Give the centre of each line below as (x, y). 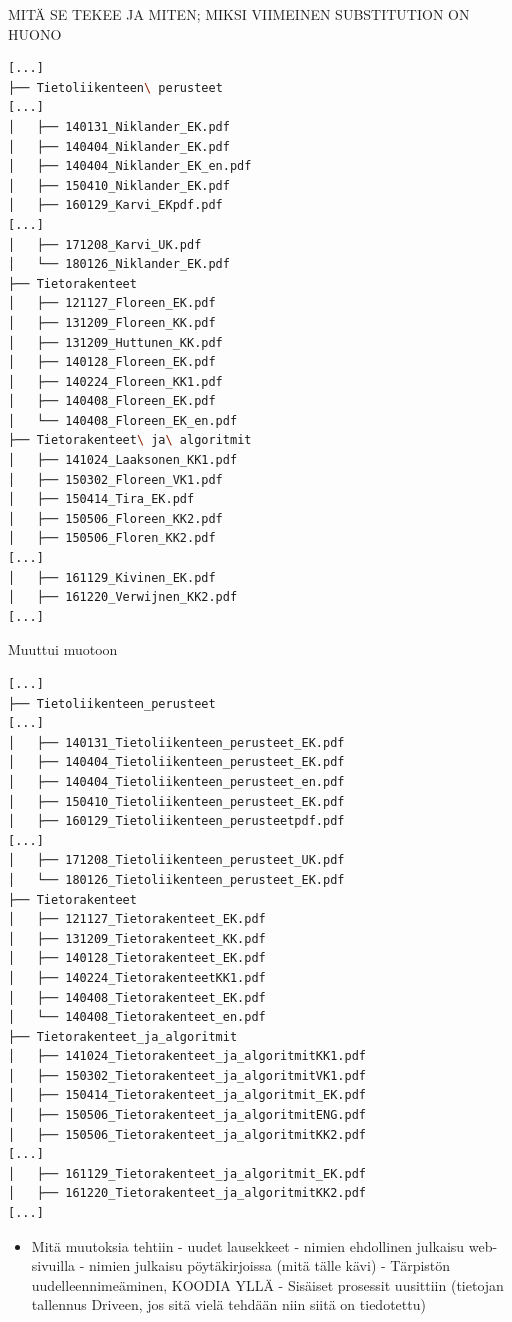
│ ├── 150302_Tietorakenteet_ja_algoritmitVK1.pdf (187, 1075)
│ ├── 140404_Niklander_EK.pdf (119, 146)
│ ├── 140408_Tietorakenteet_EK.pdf (137, 997)
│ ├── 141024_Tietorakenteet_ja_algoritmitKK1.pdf (187, 1056)
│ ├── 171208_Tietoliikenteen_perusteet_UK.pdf (176, 860)
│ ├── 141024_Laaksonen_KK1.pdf (123, 460)
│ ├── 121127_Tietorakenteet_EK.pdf (137, 919)
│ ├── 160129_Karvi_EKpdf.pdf (115, 205)
